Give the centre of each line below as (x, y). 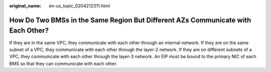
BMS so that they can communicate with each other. (63, 63)
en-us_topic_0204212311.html (80, 6)
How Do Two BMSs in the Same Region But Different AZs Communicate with (130, 20)
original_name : (25, 6)
